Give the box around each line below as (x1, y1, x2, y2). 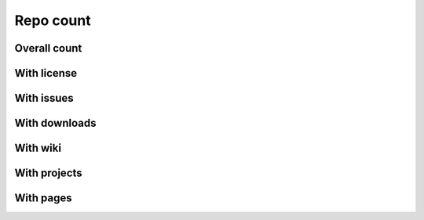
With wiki (14, 142, 62, 155)
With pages (14, 192, 72, 205)
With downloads (14, 117, 97, 130)
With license (14, 67, 78, 80)
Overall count (14, 41, 82, 55)
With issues (14, 92, 74, 105)
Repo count (14, 12, 91, 29)
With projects (14, 167, 82, 180)
